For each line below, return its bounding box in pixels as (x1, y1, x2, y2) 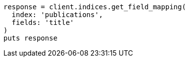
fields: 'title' (11, 19, 74, 26)
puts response (3, 34, 58, 42)
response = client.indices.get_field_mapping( (3, 3, 186, 11)
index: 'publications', (11, 11, 103, 19)
